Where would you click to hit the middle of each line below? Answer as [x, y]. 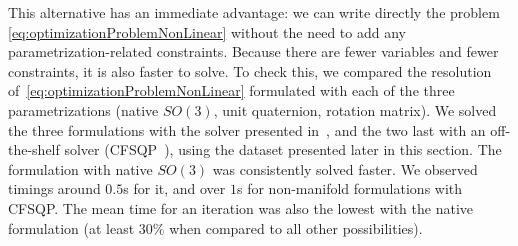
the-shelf [34, 149]
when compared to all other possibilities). [296, 227]
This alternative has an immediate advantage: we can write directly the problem [254, 12]
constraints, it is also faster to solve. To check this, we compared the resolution [250, 70]
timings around [54, 188]
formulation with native [80, 168]
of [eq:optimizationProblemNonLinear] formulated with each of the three [231, 90]
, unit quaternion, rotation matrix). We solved [355, 109]
